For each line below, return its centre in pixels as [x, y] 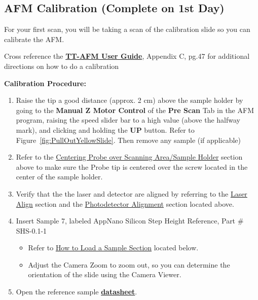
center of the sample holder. [59, 177]
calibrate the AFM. [34, 39]
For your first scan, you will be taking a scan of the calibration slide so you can [127, 29]
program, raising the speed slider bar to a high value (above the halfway [128, 120]
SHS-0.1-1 [31, 230]
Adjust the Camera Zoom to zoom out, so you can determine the [129, 264]
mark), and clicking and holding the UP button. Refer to [105, 129]
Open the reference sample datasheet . [77, 292]
